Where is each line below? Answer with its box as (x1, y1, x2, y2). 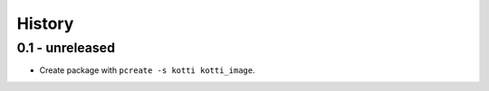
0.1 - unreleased (16, 40, 116, 56)
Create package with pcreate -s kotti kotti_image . (39, 65, 255, 76)
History (16, 14, 74, 33)
